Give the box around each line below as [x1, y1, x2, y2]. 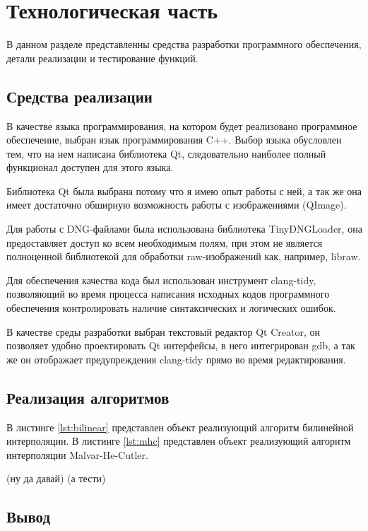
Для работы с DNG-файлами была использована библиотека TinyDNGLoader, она [6, 221, 362, 236]
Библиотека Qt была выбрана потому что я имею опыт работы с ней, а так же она [6, 183, 362, 198]
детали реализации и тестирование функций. [6, 50, 198, 65]
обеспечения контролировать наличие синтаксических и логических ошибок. [6, 300, 336, 315]
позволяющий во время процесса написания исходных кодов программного [6, 286, 330, 301]
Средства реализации [6, 85, 153, 107]
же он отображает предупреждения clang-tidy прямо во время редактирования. [6, 351, 346, 366]
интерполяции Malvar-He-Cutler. [6, 447, 148, 462]
